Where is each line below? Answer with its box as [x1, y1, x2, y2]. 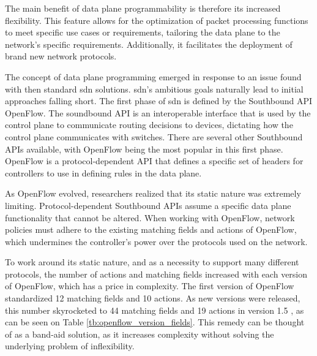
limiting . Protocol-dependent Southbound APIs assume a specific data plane [5, 199, 291, 211]
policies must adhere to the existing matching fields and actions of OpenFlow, [5, 223, 297, 236]
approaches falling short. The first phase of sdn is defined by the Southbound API [5, 94, 313, 107]
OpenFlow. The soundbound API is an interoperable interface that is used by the [5, 106, 311, 119]
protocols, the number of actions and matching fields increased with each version [5, 267, 308, 280]
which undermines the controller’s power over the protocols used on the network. [5, 235, 308, 248]
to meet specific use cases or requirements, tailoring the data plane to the [5, 26, 280, 39]
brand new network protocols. [5, 50, 117, 62]
